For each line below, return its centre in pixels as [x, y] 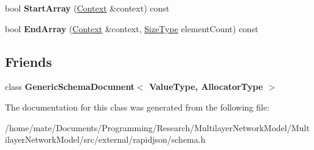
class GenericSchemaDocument [70, 87]
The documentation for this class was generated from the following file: [137, 107]
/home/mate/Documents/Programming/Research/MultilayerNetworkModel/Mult [157, 127]
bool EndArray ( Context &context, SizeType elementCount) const [132, 28]
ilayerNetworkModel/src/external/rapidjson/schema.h [105, 139]
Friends [29, 61]
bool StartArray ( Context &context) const [87, 8]
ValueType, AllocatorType [206, 87]
